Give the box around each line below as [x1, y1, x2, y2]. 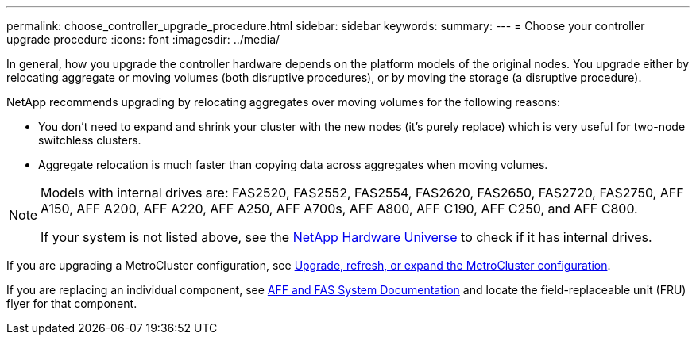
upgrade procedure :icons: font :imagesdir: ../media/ [6, 33, 280, 46]
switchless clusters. [38, 133, 141, 147]
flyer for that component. [6, 297, 137, 310]
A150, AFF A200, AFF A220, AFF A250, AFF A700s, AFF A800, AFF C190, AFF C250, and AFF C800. [41, 201, 638, 216]
